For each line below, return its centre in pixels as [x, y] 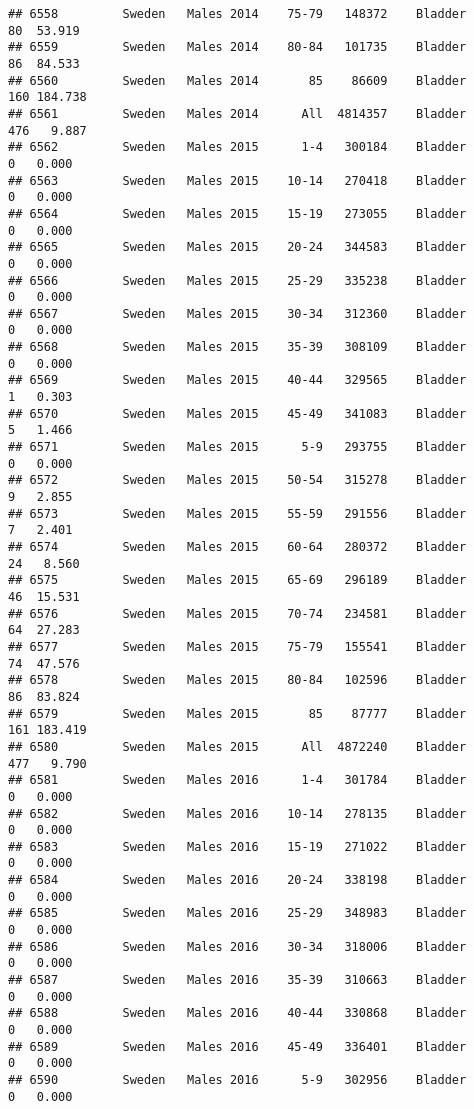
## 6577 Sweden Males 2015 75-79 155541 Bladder [237, 646]
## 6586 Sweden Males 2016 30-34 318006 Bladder [237, 946]
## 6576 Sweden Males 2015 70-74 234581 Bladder [237, 613]
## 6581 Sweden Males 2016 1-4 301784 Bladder [237, 780]
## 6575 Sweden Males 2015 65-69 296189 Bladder [237, 580]
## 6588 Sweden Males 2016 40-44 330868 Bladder [237, 1013]
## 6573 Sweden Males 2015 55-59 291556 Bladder [237, 513]
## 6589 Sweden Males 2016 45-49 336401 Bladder [237, 1046]
